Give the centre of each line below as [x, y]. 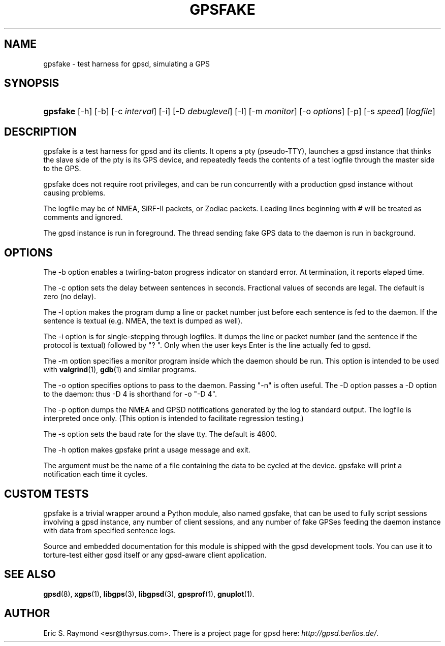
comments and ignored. [83, 217]
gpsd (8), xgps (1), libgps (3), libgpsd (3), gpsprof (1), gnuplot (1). [149, 594]
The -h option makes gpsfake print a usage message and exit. [147, 450]
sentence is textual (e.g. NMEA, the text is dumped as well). [143, 321]
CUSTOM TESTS [46, 494]
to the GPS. [62, 169]
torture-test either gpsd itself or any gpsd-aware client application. [155, 555]
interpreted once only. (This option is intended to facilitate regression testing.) [173, 418]
